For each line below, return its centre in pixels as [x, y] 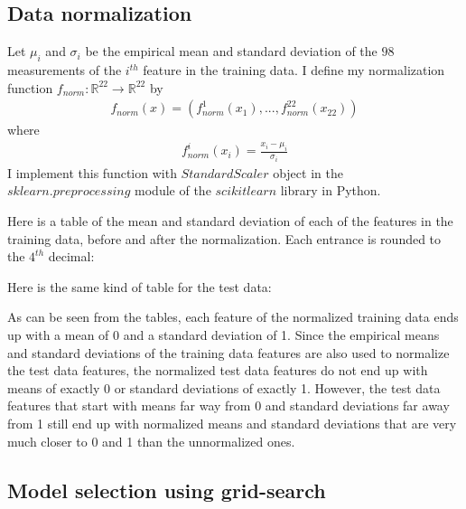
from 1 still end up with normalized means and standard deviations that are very [232, 423]
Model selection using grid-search [167, 490]
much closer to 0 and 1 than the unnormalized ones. [151, 441]
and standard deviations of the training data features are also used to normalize [228, 352]
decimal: [71, 256]
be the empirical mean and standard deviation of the [231, 51]
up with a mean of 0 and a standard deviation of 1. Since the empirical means [224, 334]
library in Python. [331, 190]
